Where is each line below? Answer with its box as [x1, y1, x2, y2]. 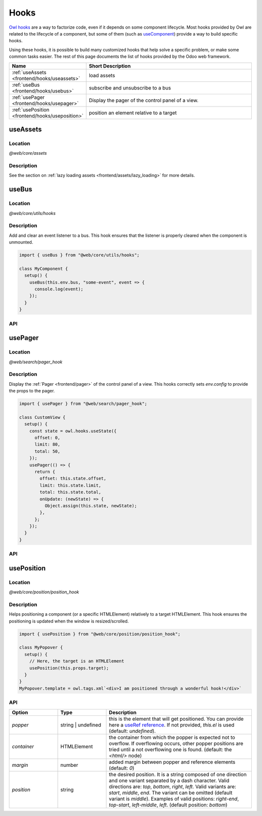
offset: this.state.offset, [39, 476, 107, 481]
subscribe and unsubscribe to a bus [89, 84, 171, 91]
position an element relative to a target [89, 109, 177, 116]
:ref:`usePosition [12, 106, 49, 113]
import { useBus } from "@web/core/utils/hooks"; [19, 252, 140, 258]
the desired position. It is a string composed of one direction [109, 771, 247, 778]
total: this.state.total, [39, 489, 101, 495]
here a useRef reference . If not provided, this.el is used [109, 721, 235, 728]
